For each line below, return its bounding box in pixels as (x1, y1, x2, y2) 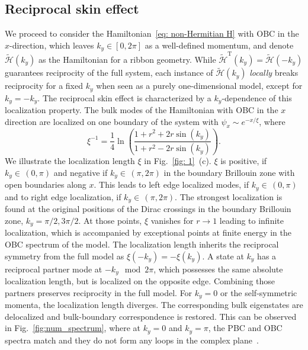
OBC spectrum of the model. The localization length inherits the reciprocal (5, 238, 279, 251)
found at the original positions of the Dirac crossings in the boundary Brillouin (5, 203, 291, 215)
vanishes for (150, 214, 194, 226)
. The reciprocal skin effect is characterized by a (37, 91, 211, 104)
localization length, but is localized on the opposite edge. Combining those (5, 275, 275, 287)
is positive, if (220, 155, 267, 167)
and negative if (53, 166, 108, 179)
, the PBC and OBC (208, 322, 283, 334)
